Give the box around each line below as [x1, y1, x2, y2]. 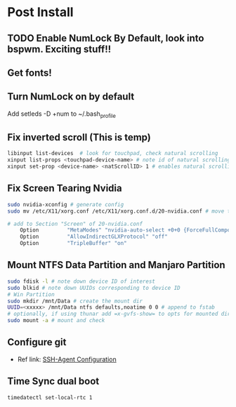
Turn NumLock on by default [7, 91, 135, 102]
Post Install [7, 4, 74, 20]
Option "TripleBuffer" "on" [20, 240, 128, 247]
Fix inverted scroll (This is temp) [7, 131, 151, 143]
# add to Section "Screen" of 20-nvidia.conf [7, 220, 143, 227]
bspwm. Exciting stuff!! [7, 43, 112, 55]
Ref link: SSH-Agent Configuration [17, 355, 117, 363]
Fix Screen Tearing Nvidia [7, 182, 122, 194]
